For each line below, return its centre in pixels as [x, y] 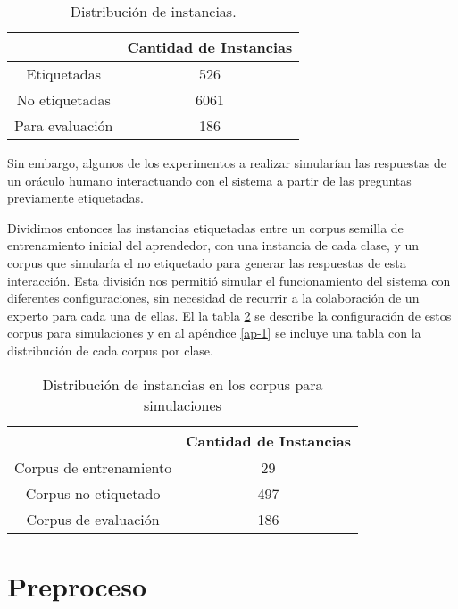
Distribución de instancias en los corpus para [183, 384]
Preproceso [77, 585]
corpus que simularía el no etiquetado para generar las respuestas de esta [207, 262]
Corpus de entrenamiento [93, 467]
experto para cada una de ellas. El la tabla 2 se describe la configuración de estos [229, 315]
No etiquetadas [63, 100]
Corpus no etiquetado [93, 493]
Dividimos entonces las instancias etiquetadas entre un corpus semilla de [205, 227]
